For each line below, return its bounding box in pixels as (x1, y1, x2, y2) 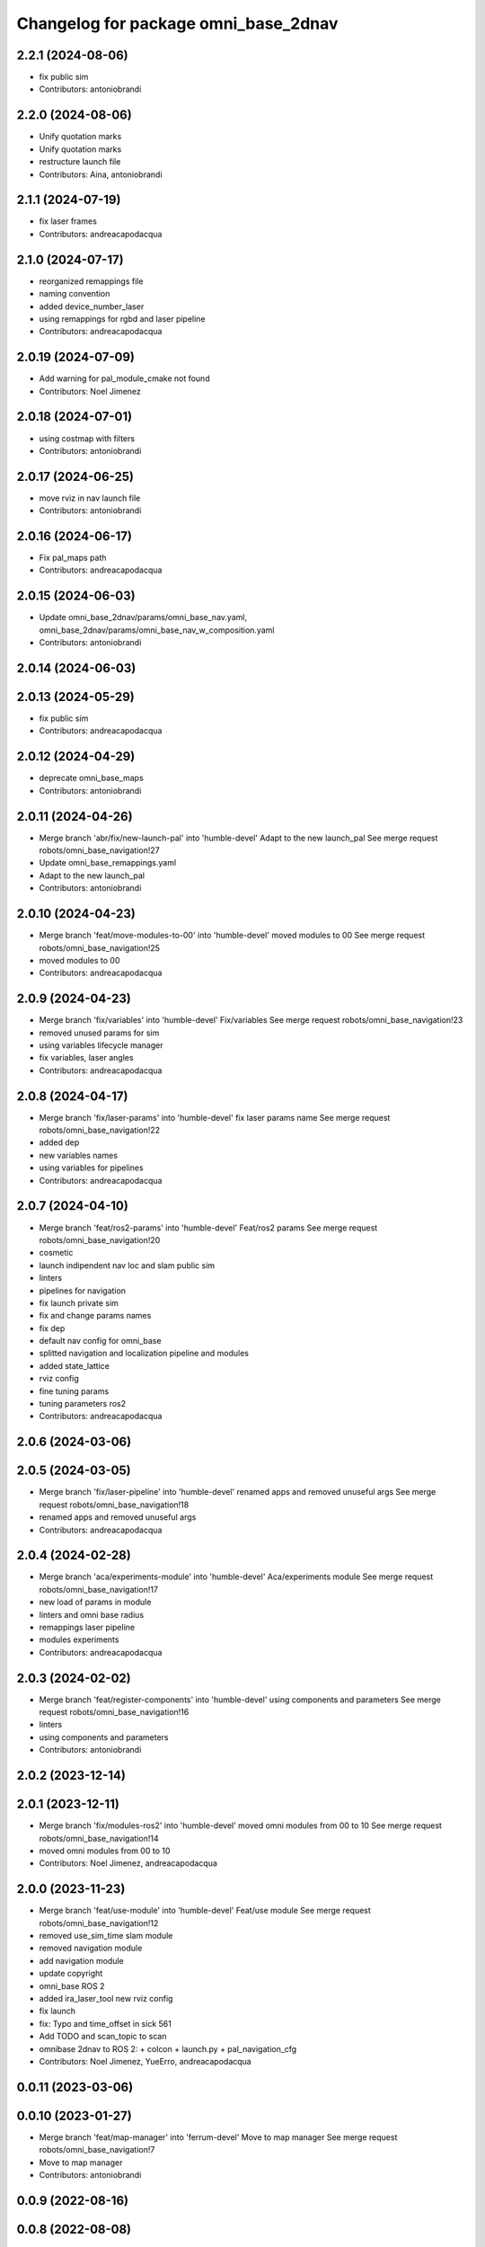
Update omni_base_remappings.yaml (39, 857, 177, 868)
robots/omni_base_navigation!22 (39, 1124, 161, 1136)
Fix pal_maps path (39, 553, 107, 564)
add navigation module (39, 1955, 125, 1966)
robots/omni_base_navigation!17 (39, 1584, 159, 1594)
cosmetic (39, 1248, 74, 1258)
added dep (39, 1137, 80, 1148)
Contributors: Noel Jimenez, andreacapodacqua (39, 1858, 217, 1869)
